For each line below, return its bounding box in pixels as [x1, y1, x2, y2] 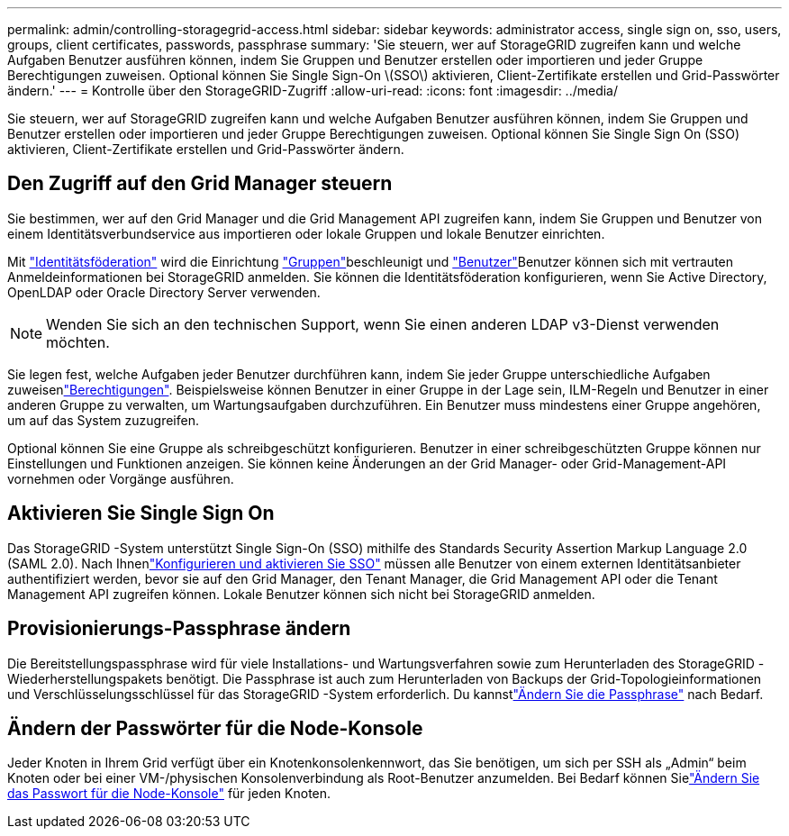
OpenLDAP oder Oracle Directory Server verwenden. [7, 284, 321, 300]
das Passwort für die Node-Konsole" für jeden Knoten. [7, 786, 331, 802]
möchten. [46, 332, 110, 351]
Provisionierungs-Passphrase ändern [7, 617, 351, 641]
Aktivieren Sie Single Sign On [7, 502, 275, 525]
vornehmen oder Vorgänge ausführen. [7, 470, 234, 486]
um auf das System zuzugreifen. [7, 412, 199, 428]
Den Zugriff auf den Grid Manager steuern [7, 172, 393, 195]
